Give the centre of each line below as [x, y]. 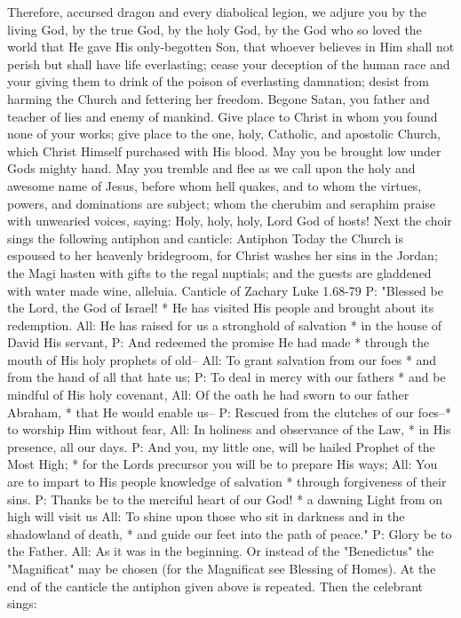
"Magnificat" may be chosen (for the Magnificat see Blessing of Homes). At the [222, 568]
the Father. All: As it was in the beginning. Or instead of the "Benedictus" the [221, 551]
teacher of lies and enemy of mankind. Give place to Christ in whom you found [223, 116]
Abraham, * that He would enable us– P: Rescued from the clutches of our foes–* [230, 412]
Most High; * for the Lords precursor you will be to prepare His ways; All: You [223, 464]
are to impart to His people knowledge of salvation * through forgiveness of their [227, 482]
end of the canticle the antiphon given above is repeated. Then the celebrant [215, 586]
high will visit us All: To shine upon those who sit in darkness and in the [206, 516]
